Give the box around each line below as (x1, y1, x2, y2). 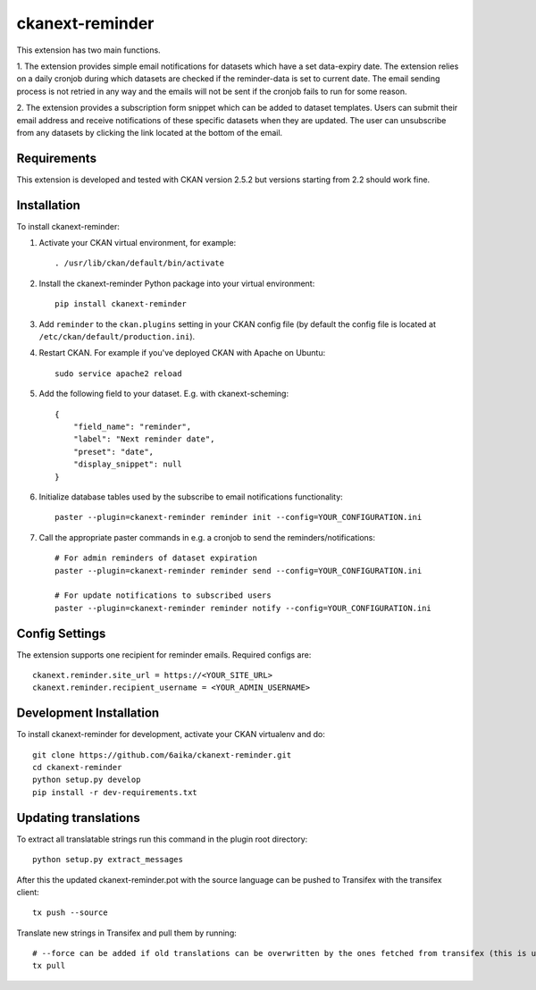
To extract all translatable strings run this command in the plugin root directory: (16, 834, 308, 844)
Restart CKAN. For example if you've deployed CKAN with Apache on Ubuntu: (38, 348, 326, 358)
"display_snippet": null (72, 459, 182, 469)
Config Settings (16, 625, 106, 641)
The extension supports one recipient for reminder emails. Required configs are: (16, 649, 312, 660)
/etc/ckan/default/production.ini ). (38, 331, 196, 342)
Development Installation (16, 706, 160, 721)
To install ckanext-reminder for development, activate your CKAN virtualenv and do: (16, 729, 325, 740)
